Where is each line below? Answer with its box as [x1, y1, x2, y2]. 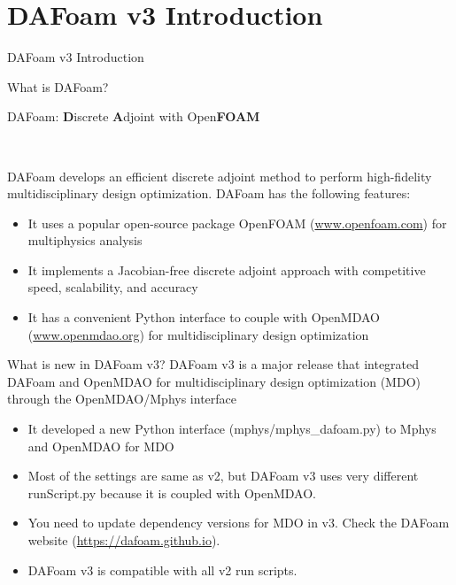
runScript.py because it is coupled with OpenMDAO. [27, 483, 316, 502]
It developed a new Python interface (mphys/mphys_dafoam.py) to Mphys [27, 420, 437, 438]
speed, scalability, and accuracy [27, 278, 198, 296]
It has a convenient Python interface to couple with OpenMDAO [27, 308, 380, 327]
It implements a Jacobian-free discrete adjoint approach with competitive [27, 260, 426, 279]
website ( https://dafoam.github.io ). [27, 531, 220, 549]
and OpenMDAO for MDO [27, 436, 174, 455]
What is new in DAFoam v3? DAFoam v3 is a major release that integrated [7, 355, 420, 373]
